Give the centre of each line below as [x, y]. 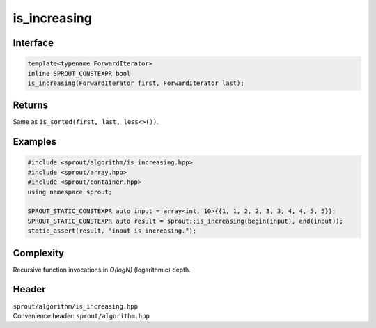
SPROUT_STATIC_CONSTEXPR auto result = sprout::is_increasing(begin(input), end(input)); [186, 221]
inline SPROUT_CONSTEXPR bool [79, 73]
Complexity [39, 253]
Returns [31, 106]
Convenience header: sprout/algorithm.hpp [81, 315]
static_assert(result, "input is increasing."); [112, 231]
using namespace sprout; [70, 192]
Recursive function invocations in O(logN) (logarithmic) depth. [102, 270]
